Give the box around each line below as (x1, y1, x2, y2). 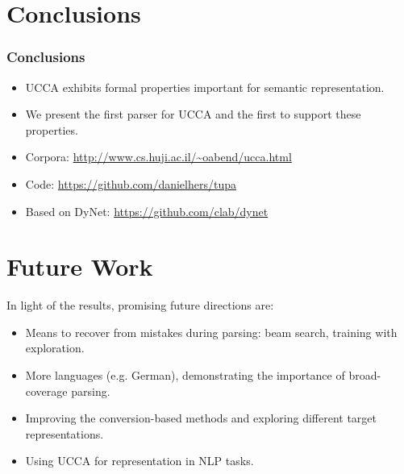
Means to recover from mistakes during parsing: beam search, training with (25, 323, 398, 340)
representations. (25, 425, 104, 442)
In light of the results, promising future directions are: (6, 297, 274, 314)
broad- (348, 367, 381, 384)
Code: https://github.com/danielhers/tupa (25, 175, 236, 192)
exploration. (25, 339, 85, 356)
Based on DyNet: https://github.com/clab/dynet (25, 202, 269, 219)
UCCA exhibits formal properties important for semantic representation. (25, 78, 385, 95)
